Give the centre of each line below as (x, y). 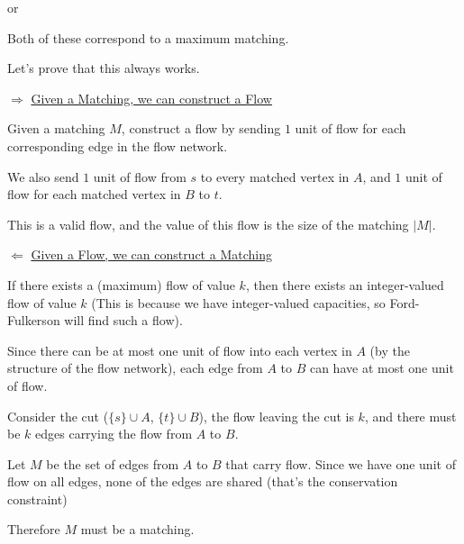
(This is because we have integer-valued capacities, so (238, 302)
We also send (43, 176)
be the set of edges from (113, 463)
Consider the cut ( (58, 416)
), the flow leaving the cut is (276, 416)
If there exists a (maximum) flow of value (121, 284)
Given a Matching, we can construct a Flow (151, 98)
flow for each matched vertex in (94, 194)
